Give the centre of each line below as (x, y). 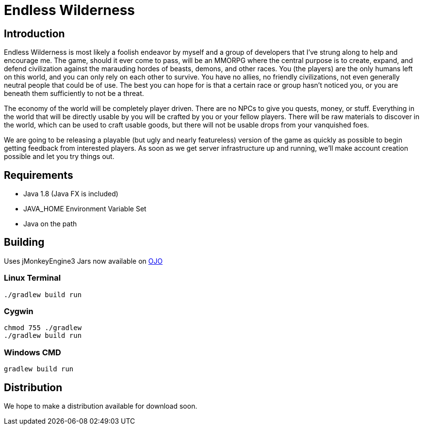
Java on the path (50, 224)
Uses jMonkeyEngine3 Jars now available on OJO (83, 261)
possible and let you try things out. (59, 157)
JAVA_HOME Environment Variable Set (85, 209)
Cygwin (19, 311)
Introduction (34, 33)
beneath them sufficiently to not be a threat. (74, 94)
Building (24, 242)
